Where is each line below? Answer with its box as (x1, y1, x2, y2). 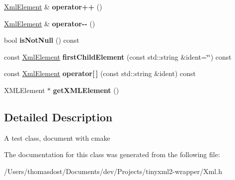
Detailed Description (4, 109, 113, 124)
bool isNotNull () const (4, 35, 79, 45)
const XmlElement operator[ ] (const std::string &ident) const (4, 68, 196, 79)
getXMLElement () (53, 85, 119, 95)
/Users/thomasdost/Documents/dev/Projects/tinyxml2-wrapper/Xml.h (4, 166, 222, 176)
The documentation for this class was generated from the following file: (4, 149, 220, 160)
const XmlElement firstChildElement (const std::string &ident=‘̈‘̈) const (4, 51, 232, 62)
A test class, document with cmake (4, 132, 110, 143)
